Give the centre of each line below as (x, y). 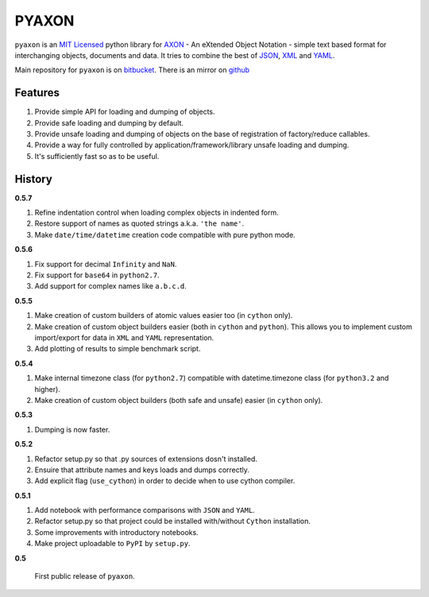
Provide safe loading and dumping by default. (109, 122)
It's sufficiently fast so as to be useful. (97, 156)
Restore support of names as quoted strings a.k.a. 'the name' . (139, 223)
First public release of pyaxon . (85, 576)
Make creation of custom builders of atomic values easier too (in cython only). (164, 316)
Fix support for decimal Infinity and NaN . (106, 264)
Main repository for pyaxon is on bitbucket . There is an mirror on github (132, 70)
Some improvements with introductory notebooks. (116, 532)
